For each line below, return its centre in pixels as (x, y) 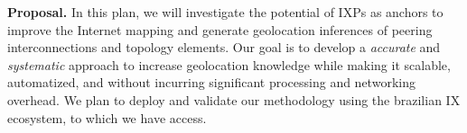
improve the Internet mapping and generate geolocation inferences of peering (220, 29)
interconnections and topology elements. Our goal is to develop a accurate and (224, 47)
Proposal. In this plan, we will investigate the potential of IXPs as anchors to (225, 12)
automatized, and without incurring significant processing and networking (211, 82)
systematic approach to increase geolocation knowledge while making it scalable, (229, 64)
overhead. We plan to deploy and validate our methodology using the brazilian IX (234, 99)
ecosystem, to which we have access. (107, 117)
